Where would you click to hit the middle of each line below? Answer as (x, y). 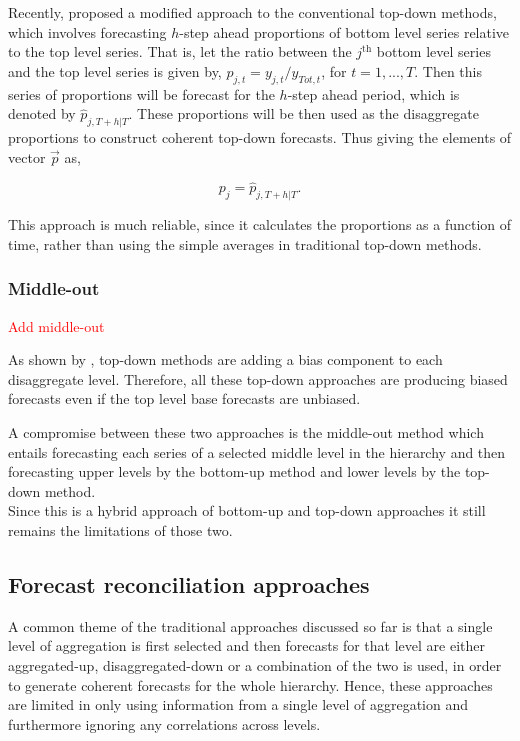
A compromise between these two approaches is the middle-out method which (246, 431)
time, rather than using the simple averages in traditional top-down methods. (245, 243)
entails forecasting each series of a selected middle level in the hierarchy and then (257, 451)
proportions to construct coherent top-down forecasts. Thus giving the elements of (260, 136)
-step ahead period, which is (373, 93)
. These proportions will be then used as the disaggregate (304, 113)
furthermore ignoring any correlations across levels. (164, 723)
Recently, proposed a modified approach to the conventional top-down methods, (252, 12)
